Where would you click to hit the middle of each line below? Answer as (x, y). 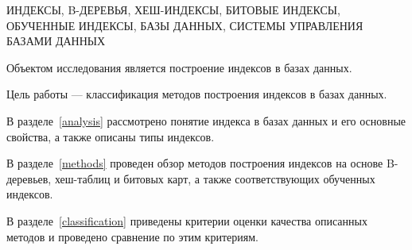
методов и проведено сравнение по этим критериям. (132, 236)
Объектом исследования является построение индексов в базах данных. (179, 67)
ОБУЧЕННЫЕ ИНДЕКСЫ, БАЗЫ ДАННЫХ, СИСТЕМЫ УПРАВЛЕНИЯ (185, 25)
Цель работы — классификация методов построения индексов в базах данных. (197, 94)
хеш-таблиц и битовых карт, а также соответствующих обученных (215, 178)
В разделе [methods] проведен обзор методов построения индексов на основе (195, 163)
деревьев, (29, 178)
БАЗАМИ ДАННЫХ (56, 41)
